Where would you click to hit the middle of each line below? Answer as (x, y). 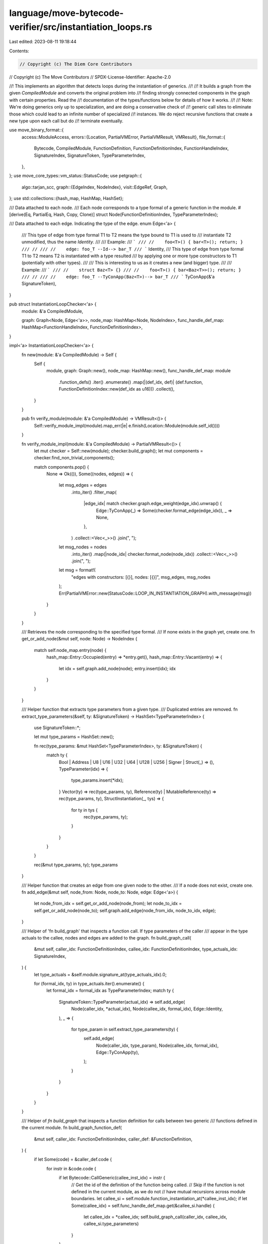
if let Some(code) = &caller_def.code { (73, 1159)
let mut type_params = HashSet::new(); (74, 737)
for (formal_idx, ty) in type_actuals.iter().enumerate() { (89, 983)
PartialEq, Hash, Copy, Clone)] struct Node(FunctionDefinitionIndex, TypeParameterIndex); (126, 214)
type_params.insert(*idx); (98, 780)
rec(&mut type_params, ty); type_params (76, 865)
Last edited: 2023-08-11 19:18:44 (43, 42)
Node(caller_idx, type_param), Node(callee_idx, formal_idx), (157, 1045)
